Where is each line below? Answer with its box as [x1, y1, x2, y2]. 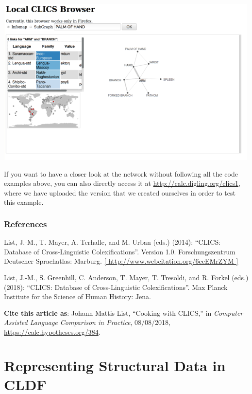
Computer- [213, 307, 246, 318]
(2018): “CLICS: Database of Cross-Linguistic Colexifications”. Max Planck [4, 282, 228, 292]
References [4, 217, 47, 230]
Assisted [4, 317, 28, 327]
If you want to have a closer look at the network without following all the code [4, 168, 238, 179]
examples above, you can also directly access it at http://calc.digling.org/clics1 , [4, 178, 240, 188]
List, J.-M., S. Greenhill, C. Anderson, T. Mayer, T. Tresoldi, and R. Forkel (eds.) [4, 272, 249, 282]
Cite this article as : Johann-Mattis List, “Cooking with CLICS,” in [4, 307, 212, 318]
